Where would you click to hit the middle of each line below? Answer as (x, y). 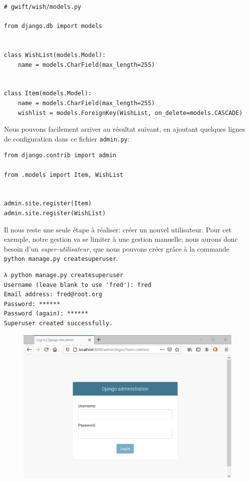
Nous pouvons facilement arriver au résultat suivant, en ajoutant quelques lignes (124, 129)
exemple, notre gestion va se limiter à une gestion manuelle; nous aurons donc (121, 239)
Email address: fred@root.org (53, 295)
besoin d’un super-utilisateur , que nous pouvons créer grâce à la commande (117, 248)
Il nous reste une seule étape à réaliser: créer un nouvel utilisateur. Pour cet (118, 229)
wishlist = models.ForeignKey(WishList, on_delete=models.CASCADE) (130, 113)
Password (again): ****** (46, 314)
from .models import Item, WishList (64, 175)
